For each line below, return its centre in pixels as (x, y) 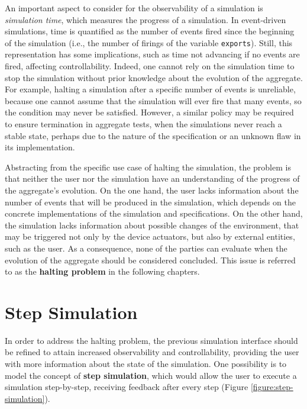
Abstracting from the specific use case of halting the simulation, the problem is (148, 167)
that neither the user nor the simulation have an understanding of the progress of (152, 178)
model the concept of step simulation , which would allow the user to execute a (151, 375)
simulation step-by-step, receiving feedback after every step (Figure (127, 387)
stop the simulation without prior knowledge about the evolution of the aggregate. (154, 77)
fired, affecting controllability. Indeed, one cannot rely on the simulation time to (150, 66)
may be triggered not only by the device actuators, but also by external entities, (150, 236)
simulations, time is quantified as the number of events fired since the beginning (150, 31)
